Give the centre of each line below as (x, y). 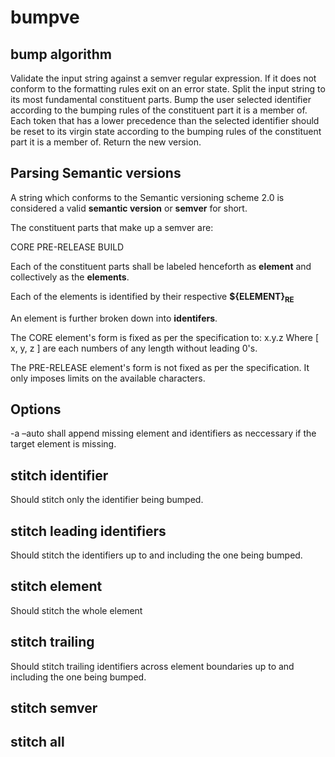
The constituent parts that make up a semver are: (112, 227)
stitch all (37, 742)
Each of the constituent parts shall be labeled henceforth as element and (161, 266)
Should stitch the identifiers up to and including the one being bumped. (156, 555)
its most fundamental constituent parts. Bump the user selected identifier (161, 99)
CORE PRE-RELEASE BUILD (67, 247)
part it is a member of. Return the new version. (106, 142)
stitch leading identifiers (88, 531)
